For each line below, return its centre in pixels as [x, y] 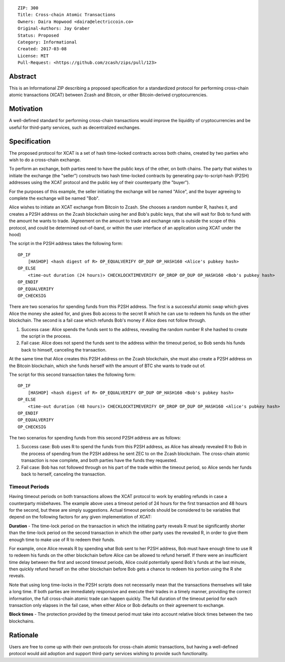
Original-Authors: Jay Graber [54, 29]
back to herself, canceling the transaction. [63, 474]
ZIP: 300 [28, 8]
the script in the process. [46, 336]
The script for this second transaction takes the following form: [72, 374]
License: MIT [33, 56]
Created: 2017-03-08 [42, 49]
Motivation [26, 109]
